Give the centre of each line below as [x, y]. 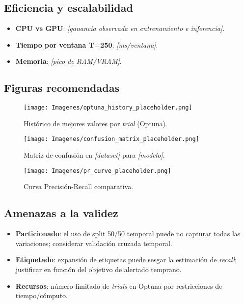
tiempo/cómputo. [41, 295]
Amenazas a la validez [61, 213]
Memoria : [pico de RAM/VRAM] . [68, 61]
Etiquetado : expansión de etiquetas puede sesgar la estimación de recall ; [126, 260]
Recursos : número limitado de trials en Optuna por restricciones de [119, 286]
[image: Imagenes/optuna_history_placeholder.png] [108, 108]
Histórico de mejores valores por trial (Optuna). [95, 123]
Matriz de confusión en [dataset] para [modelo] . [94, 155]
